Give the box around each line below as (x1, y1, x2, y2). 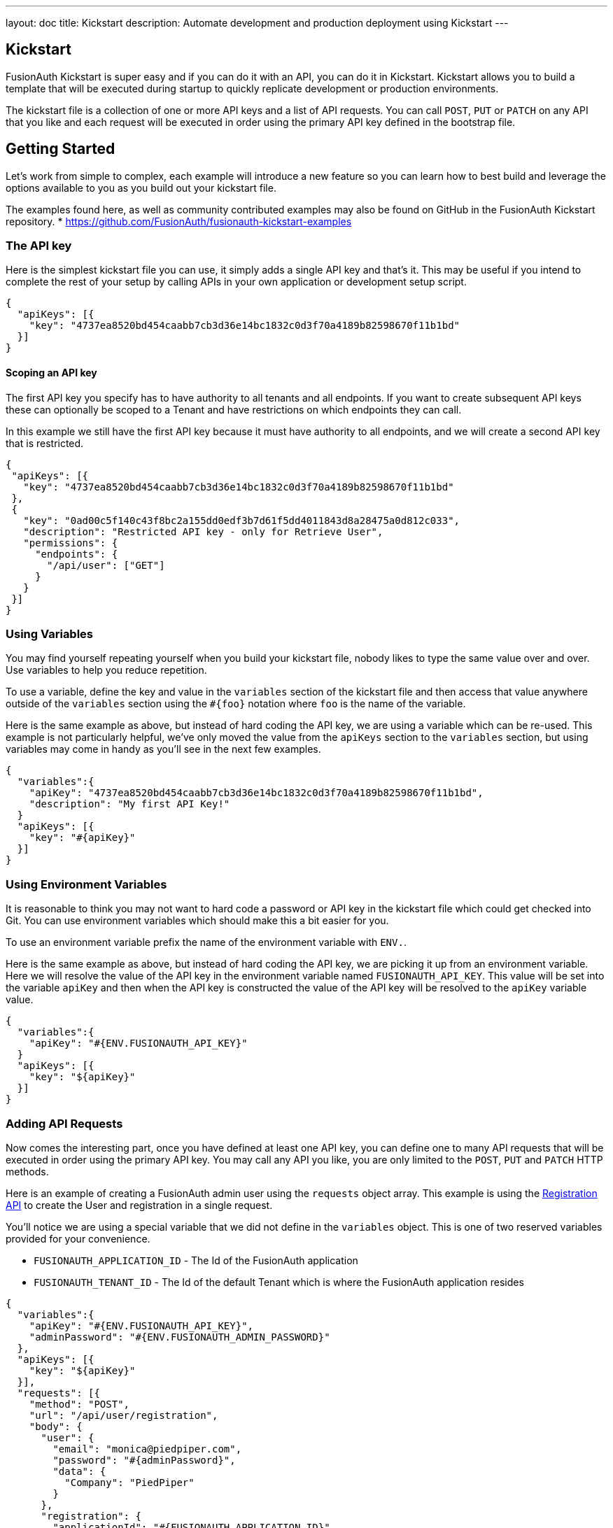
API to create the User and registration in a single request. (6, 1198, 273, 1211)
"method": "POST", (29, 1398, 130, 1410)
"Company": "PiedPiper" (64, 1476, 195, 1488)
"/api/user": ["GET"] (47, 559, 165, 571)
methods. (6, 1165, 49, 1177)
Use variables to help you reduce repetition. (6, 664, 207, 677)
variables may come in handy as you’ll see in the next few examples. (6, 743, 321, 756)
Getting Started (6, 140, 115, 158)
